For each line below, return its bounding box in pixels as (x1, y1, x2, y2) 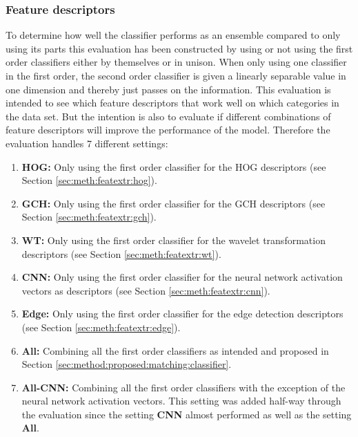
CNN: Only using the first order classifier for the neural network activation (21, 270, 343, 284)
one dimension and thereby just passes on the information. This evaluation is (6, 82, 331, 96)
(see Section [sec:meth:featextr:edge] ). (21, 319, 181, 334)
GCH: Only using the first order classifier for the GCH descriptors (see (21, 196, 326, 210)
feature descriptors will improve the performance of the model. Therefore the (6, 122, 330, 137)
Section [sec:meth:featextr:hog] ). (21, 173, 157, 187)
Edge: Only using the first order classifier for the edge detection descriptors (21, 306, 344, 321)
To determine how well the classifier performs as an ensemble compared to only (6, 28, 341, 42)
